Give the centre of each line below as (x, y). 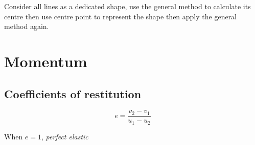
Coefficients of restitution (73, 93)
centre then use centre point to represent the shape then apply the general (121, 16)
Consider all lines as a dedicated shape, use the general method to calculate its (127, 6)
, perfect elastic (65, 136)
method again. (27, 26)
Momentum (46, 61)
